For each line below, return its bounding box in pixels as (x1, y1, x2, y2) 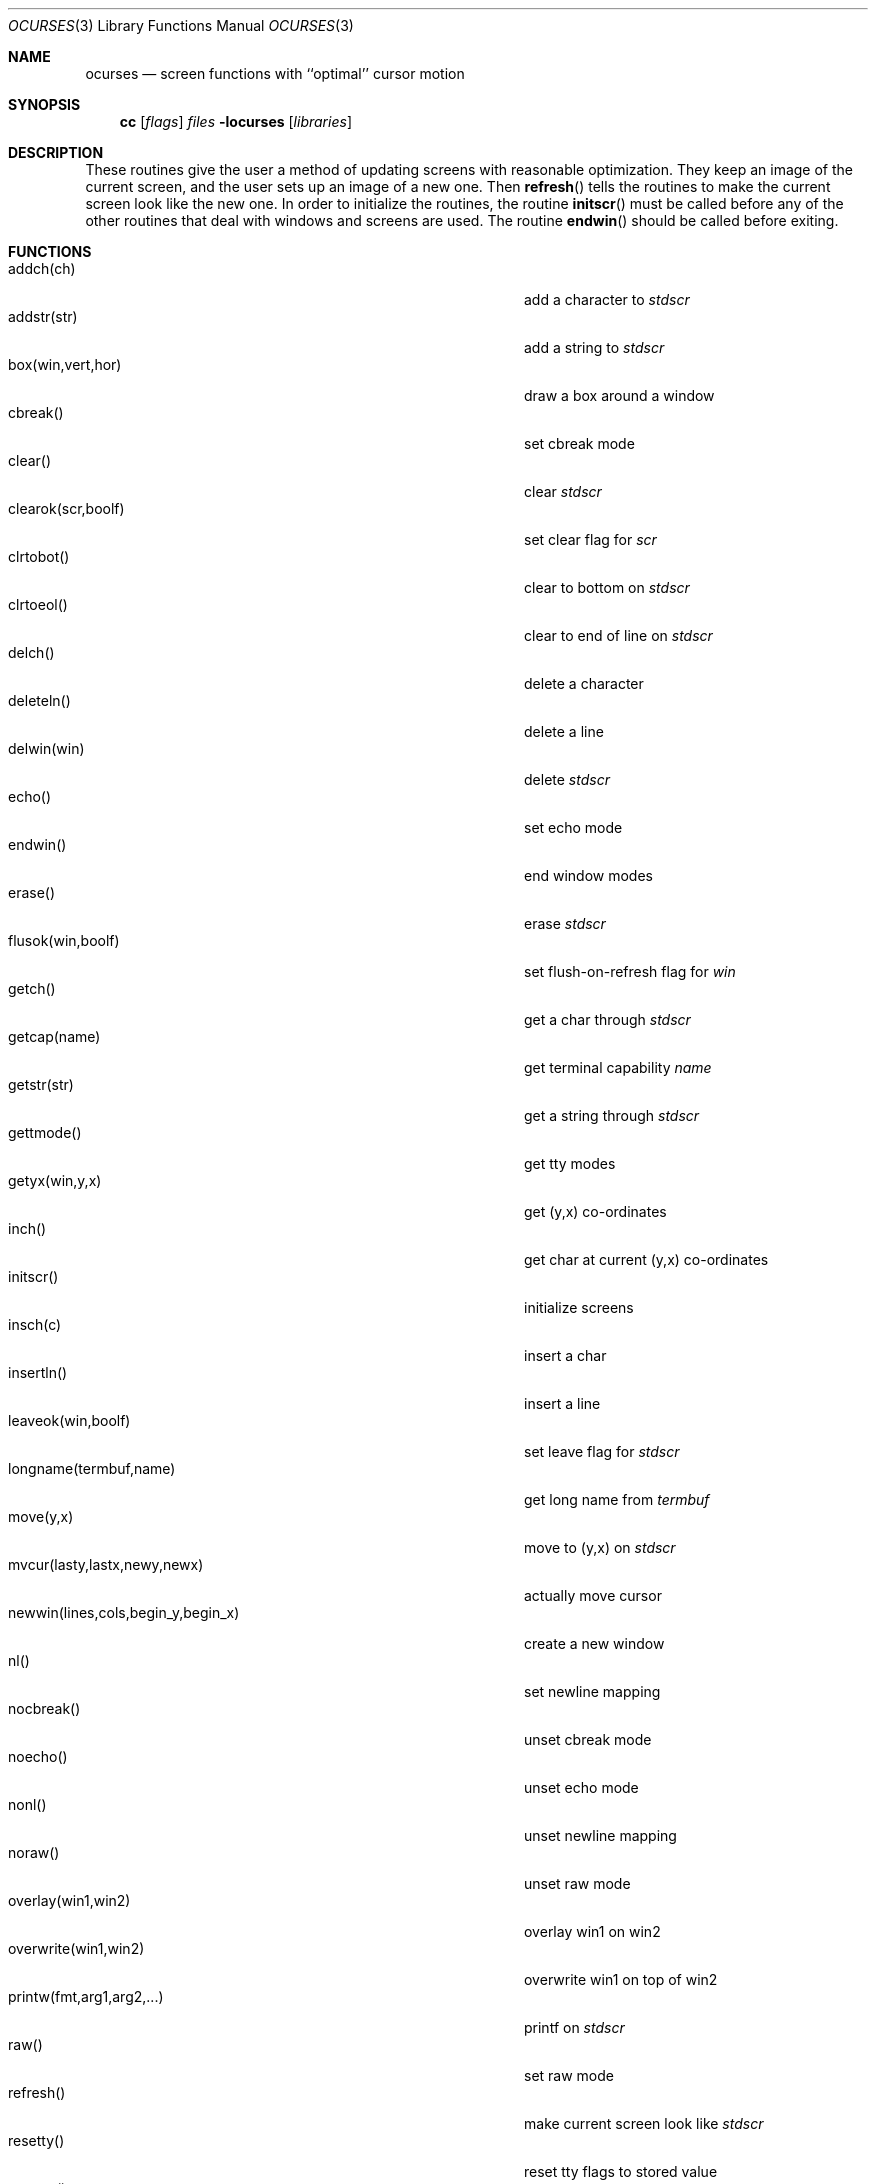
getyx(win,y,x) (8, 1172, 102, 1189)
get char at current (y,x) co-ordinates (524, 1251, 769, 1268)
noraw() (8, 1844, 60, 1861)
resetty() (8, 2132, 65, 2149)
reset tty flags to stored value (524, 2163, 718, 2180)
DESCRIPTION (8, 144, 104, 161)
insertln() (8, 1364, 68, 1381)
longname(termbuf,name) (8, 1460, 176, 1477)
